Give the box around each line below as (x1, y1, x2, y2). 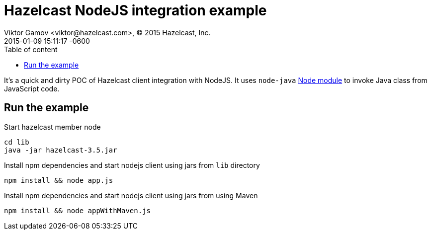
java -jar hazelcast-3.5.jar (4, 146, 117, 154)
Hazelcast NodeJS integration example (4, 2, 267, 19)
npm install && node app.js (4, 176, 113, 184)
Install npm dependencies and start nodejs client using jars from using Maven (4, 191, 258, 200)
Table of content (4, 45, 58, 54)
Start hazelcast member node (4, 122, 101, 131)
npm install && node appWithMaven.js (4, 206, 151, 215)
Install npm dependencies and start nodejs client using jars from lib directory (4, 160, 260, 169)
